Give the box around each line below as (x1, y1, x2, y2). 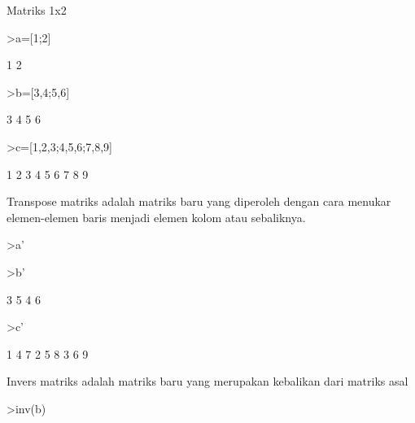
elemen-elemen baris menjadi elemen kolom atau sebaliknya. (7, 208, 306, 225)
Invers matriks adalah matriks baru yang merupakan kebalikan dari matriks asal (7, 373, 408, 390)
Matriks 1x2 (7, 2, 67, 18)
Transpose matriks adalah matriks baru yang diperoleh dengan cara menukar (7, 193, 391, 210)
